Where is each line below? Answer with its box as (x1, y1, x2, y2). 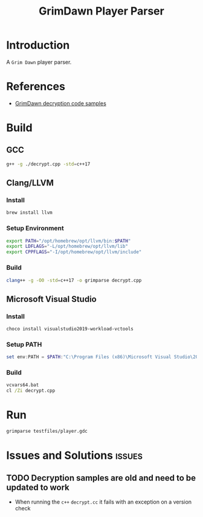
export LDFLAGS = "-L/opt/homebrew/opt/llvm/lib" (6, 244, 129, 250)
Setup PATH (6, 340, 42, 349)
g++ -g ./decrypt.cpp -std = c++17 (6, 161, 91, 167)
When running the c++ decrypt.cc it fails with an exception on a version (14, 498, 192, 505)
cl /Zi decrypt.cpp (6, 388, 56, 394)
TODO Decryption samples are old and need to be (6, 473, 196, 483)
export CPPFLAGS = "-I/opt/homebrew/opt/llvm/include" (6, 249, 142, 255)
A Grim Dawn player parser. (6, 58, 72, 65)
